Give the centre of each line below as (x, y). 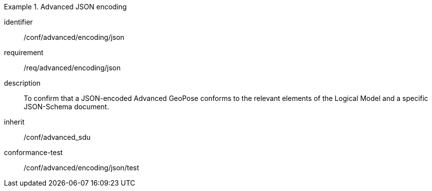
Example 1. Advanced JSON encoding (65, 7)
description (22, 83)
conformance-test (33, 152)
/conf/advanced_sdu (57, 137)
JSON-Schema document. (66, 107)
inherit (14, 122)
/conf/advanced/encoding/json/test (81, 168)
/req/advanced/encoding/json (72, 68)
